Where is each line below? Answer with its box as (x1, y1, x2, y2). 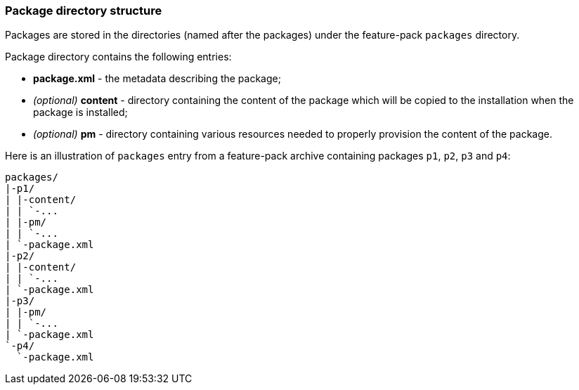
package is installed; (33, 106, 128, 119)
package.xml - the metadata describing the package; (33, 72, 281, 85)
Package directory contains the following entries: (5, 51, 232, 63)
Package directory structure (5, 4, 162, 18)
